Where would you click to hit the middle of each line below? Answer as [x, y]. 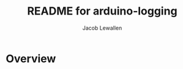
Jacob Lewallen [102, 28]
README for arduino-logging [102, 11]
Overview [31, 58]
